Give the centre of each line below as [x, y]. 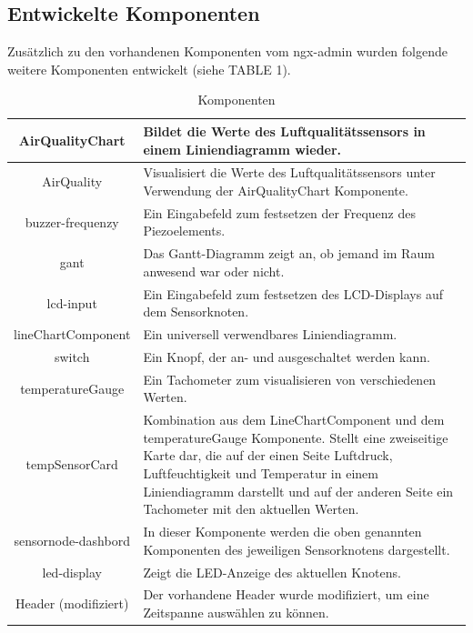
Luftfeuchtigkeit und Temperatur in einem [261, 473]
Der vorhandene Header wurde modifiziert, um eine [286, 594]
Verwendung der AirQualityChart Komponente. [276, 191]
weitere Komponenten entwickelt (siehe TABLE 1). [149, 69]
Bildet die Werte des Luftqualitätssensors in [284, 131]
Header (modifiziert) [72, 603]
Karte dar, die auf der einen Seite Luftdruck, [268, 455]
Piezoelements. [184, 231]
